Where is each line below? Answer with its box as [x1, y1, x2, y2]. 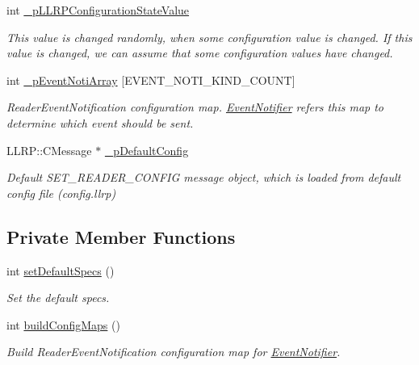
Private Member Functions [6, 224, 236, 249]
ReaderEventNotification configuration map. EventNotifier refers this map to [6, 99, 384, 115]
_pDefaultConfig [104, 141, 189, 158]
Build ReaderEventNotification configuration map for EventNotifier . [6, 343, 341, 360]
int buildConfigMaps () [6, 316, 120, 333]
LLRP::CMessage [6, 141, 92, 158]
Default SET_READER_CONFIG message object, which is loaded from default [6, 169, 401, 186]
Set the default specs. [6, 289, 110, 306]
